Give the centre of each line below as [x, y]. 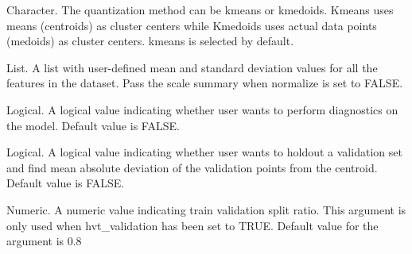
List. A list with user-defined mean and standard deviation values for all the [192, 67]
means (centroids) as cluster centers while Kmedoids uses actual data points [192, 25]
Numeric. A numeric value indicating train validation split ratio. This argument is [206, 209]
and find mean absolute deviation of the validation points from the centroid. [192, 167]
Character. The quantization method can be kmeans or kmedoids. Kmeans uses [200, 10]
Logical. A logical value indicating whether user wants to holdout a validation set [204, 152]
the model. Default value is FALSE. [93, 125]
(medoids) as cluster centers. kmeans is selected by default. [150, 41]
